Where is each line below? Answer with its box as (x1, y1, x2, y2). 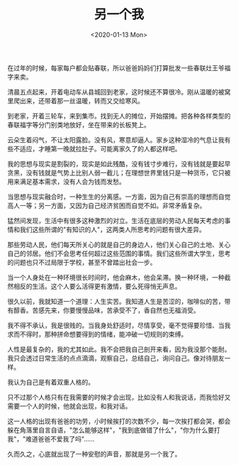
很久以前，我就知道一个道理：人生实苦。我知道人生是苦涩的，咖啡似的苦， (7, 297, 225, 305)
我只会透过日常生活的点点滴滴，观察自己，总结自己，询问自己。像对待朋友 (7, 354, 225, 362)
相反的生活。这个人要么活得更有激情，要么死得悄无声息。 (13, 282, 181, 290)
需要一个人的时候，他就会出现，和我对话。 (7, 402, 132, 410)
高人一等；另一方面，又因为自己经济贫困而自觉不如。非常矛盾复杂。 (7, 201, 206, 209)
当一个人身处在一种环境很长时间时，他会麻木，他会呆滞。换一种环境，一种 (7, 273, 225, 281)
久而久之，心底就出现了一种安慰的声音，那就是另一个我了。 (7, 449, 181, 458)
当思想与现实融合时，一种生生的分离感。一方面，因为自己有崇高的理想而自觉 (7, 192, 231, 201)
